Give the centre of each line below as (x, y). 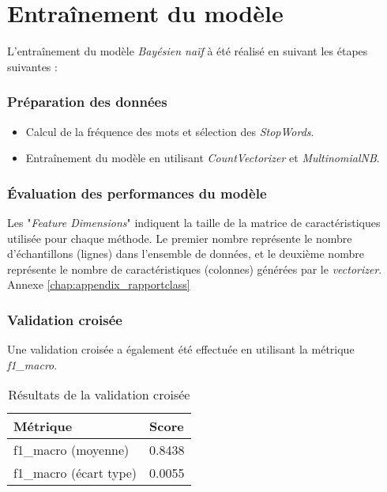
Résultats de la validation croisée (99, 395)
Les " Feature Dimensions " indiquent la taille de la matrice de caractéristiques (194, 222)
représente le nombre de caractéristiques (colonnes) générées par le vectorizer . (195, 269)
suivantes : (32, 66)
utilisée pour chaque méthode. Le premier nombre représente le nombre (180, 238)
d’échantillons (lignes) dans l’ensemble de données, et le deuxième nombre (186, 254)
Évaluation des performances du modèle (137, 193)
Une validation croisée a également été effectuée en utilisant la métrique (181, 349)
